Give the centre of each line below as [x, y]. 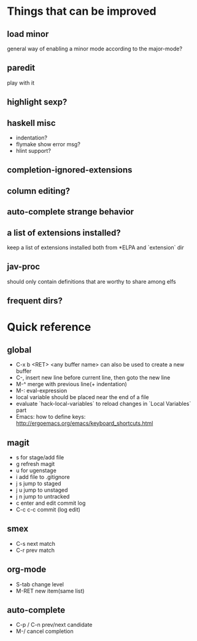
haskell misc [31, 123]
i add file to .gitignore [43, 477]
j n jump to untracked [43, 497]
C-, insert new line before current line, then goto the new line [93, 378]
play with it [21, 83]
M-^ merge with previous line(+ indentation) [71, 384]
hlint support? [33, 151]
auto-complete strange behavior [71, 212]
